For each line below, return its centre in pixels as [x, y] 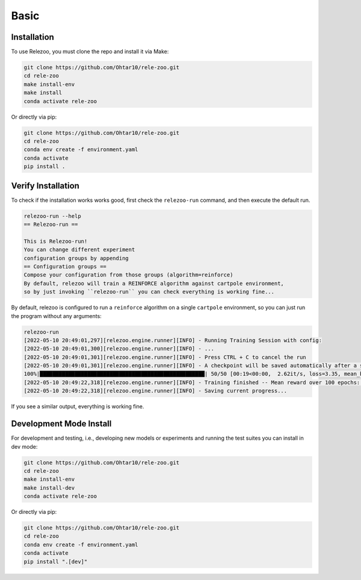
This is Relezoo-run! [56, 241]
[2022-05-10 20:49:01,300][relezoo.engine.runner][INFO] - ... [119, 349]
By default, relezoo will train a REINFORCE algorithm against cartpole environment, [154, 283]
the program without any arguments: [56, 316]
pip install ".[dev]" [56, 561]
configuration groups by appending [76, 258]
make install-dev [49, 488]
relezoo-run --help [52, 216]
